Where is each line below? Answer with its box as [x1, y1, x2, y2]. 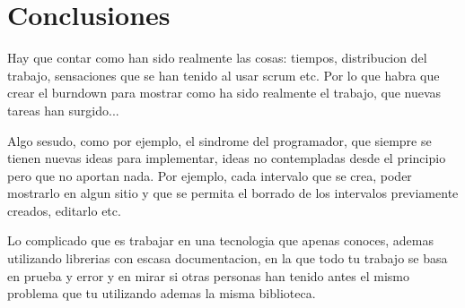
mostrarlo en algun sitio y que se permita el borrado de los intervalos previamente [7, 184, 459, 202]
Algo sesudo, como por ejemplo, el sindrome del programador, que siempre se [7, 131, 432, 150]
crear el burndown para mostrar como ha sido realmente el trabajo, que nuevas [7, 83, 442, 102]
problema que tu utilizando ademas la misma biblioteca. [7, 284, 316, 303]
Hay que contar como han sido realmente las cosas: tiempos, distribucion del [7, 48, 427, 67]
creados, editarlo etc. [7, 201, 121, 219]
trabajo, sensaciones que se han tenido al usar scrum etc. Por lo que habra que [7, 65, 440, 84]
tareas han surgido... [7, 100, 119, 119]
